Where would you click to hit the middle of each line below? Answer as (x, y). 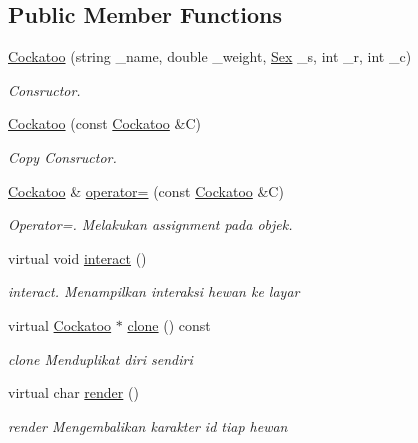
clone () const (169, 324)
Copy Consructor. (62, 156)
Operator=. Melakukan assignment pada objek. (150, 224)
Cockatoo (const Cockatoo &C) (104, 123)
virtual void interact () (77, 257)
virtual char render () (73, 392)
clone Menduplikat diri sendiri (100, 358)
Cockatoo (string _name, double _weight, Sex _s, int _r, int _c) (210, 56)
